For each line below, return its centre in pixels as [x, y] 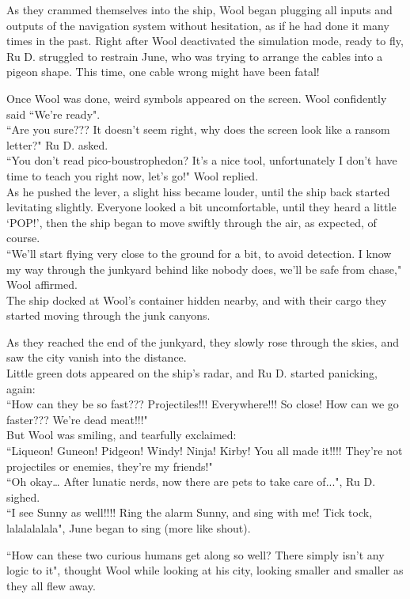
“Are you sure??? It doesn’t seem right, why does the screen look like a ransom [198, 129]
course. [23, 238]
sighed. [23, 497]
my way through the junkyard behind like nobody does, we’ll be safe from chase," [204, 269]
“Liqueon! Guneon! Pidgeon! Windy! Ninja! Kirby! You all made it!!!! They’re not [205, 451]
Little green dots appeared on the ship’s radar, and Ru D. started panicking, [192, 373]
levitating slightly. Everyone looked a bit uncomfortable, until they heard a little [201, 207]
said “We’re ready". [53, 114]
